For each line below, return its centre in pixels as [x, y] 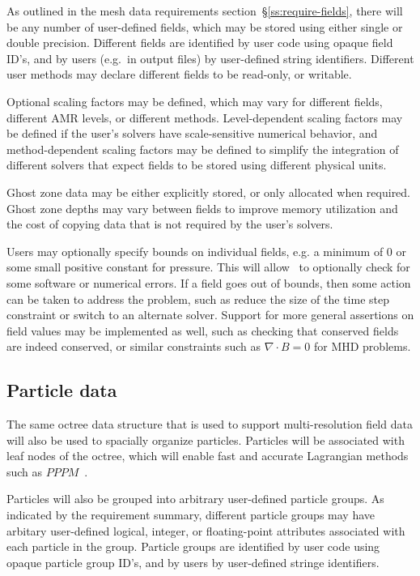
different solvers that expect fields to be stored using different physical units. [197, 165]
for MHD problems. [362, 346]
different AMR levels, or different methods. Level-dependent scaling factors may [205, 117]
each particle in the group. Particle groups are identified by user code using [193, 546]
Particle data [62, 390]
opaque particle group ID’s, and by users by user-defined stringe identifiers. [193, 562]
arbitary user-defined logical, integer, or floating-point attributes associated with [206, 530]
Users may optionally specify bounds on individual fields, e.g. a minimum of [195, 251]
